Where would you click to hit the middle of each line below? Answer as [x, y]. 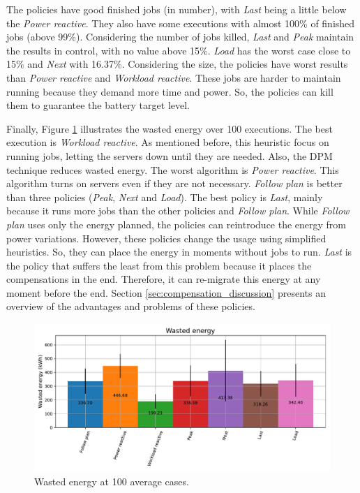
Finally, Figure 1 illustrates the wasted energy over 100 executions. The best [170, 128]
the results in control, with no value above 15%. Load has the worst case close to [179, 50]
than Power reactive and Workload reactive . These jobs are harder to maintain [174, 77]
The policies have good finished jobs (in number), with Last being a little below [177, 9]
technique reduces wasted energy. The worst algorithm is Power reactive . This [173, 169]
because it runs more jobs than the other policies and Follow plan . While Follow [178, 211]
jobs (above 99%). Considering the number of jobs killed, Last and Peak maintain [180, 37]
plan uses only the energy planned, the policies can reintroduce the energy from [177, 224]
